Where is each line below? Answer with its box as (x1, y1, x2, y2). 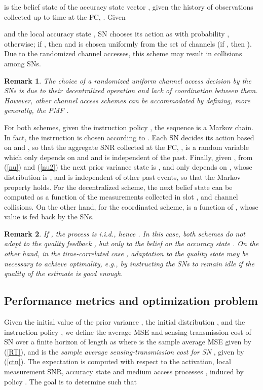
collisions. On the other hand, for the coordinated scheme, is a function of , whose (4, 201, 258, 212)
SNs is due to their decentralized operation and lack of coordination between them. (4, 85, 258, 96)
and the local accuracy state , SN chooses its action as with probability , (4, 28, 230, 39)
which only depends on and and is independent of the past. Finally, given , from (4, 151, 253, 162)
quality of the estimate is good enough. (4, 268, 123, 279)
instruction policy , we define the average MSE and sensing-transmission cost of (4, 326, 251, 337)
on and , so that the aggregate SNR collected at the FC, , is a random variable (4, 142, 249, 152)
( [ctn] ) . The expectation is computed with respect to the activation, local (4, 356, 231, 367)
